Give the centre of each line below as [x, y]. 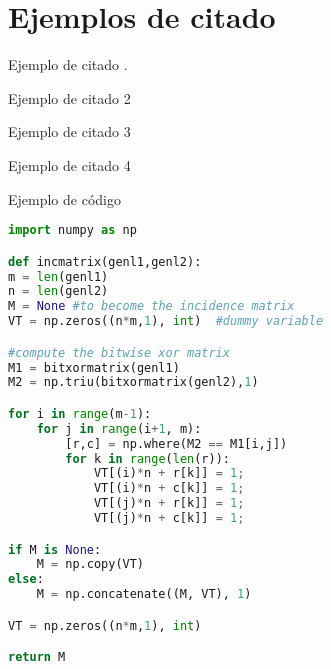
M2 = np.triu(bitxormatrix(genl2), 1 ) [133, 382]
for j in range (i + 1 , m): [119, 428]
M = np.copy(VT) [90, 564]
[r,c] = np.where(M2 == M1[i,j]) [176, 443]
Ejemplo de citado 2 [69, 97]
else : [26, 579]
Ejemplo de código [64, 198]
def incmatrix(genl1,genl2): [105, 261]
